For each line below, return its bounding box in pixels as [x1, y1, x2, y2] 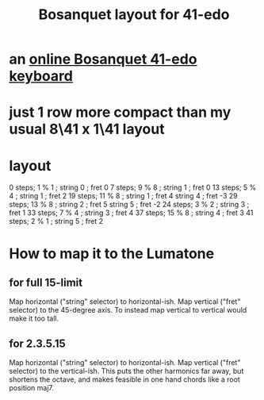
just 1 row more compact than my [9, 103, 231, 121]
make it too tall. [9, 313, 59, 323]
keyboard [9, 67, 74, 85]
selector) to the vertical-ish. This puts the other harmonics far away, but [9, 367, 244, 376]
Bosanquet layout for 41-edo [38, 6, 230, 24]
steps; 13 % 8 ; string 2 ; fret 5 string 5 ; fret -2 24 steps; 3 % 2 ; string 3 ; [9, 200, 250, 210]
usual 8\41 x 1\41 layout [9, 121, 165, 138]
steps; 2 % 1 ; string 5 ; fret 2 [9, 217, 104, 226]
